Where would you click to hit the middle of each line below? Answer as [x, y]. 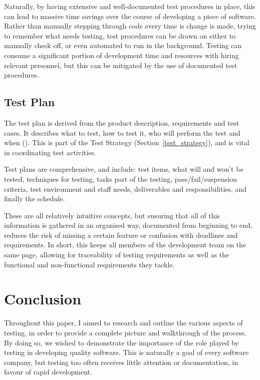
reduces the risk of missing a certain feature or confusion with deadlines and [121, 235]
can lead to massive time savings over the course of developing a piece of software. [130, 16]
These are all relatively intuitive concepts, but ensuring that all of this [112, 215]
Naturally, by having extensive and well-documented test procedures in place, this [130, 6]
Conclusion [43, 299]
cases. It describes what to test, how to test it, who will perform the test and [122, 132]
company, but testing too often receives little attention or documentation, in [121, 362]
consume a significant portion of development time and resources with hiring [121, 55]
